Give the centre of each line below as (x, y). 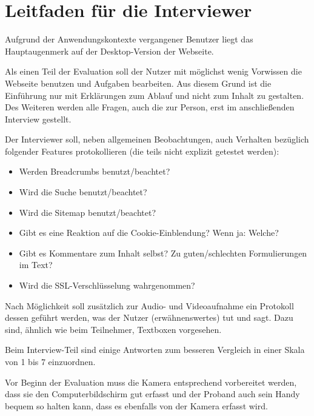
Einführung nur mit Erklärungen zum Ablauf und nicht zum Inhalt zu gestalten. (155, 95)
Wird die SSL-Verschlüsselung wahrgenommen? (107, 285)
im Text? (36, 265)
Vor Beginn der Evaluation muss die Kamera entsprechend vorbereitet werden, (151, 382)
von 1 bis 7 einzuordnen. (50, 361)
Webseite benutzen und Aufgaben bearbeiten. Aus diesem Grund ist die (138, 83)
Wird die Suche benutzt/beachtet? (83, 192)
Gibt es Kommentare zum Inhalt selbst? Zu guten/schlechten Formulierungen (163, 253)
